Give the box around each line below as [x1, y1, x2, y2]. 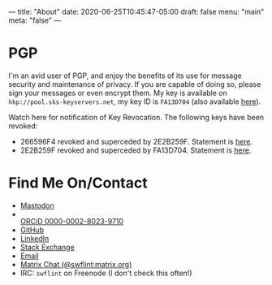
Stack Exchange [19, 242, 75, 252]
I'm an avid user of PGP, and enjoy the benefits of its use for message [8, 71, 242, 80]
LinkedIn [19, 233, 50, 243]
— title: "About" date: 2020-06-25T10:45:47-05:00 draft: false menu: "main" [8, 7, 265, 16]
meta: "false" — [8, 15, 62, 25]
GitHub [19, 225, 45, 235]
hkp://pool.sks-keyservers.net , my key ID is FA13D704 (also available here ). [8, 97, 261, 106]
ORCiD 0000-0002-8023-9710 [19, 216, 124, 226]
